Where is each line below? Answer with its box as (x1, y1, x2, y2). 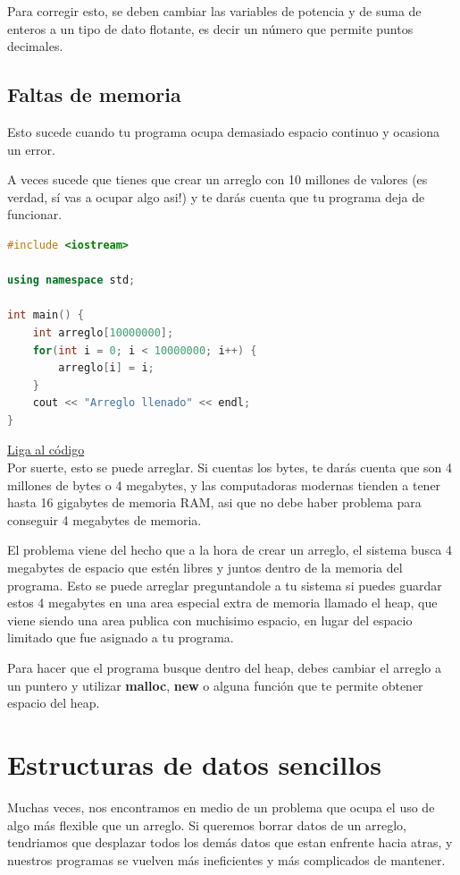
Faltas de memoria (7, 81, 181, 108)
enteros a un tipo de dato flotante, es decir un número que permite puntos (7, 19, 414, 38)
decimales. (7, 37, 63, 55)
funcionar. (7, 205, 63, 224)
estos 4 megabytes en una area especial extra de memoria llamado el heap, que (7, 593, 438, 612)
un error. (7, 140, 55, 158)
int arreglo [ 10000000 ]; (32, 326, 174, 339)
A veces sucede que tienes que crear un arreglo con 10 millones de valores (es (7, 170, 428, 189)
